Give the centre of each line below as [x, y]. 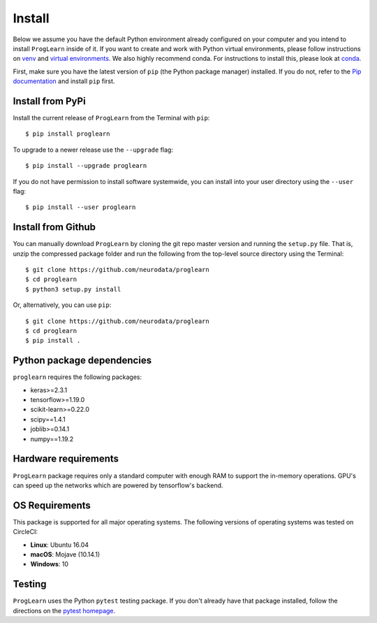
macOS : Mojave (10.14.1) [65, 554]
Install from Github [54, 227]
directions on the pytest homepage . [64, 610]
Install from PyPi [50, 101]
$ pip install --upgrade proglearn [86, 166]
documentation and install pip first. [64, 81]
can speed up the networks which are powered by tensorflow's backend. [118, 485]
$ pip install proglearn [68, 134]
